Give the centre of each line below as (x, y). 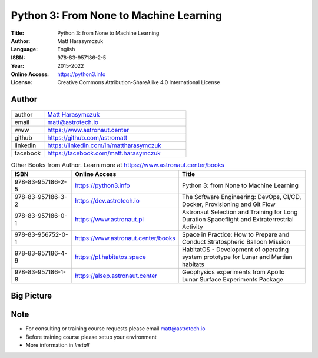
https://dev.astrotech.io (107, 200)
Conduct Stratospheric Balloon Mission (236, 241)
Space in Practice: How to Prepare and (236, 234)
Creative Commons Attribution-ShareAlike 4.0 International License (139, 82)
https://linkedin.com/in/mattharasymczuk (105, 145)
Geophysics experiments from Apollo (233, 272)
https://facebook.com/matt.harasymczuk (104, 153)
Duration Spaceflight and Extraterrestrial (238, 219)
